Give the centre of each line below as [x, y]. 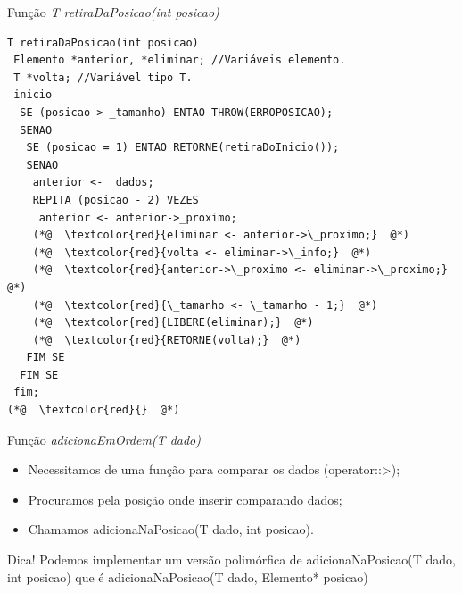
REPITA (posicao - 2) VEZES [115, 200]
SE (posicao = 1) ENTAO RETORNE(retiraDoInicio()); [183, 148]
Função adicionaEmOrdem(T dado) [104, 439]
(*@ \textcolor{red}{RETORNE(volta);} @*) [167, 340]
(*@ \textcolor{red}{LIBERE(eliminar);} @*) [173, 323]
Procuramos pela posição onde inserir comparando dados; [185, 499]
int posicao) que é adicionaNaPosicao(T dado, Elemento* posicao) [188, 576]
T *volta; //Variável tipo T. [103, 77]
